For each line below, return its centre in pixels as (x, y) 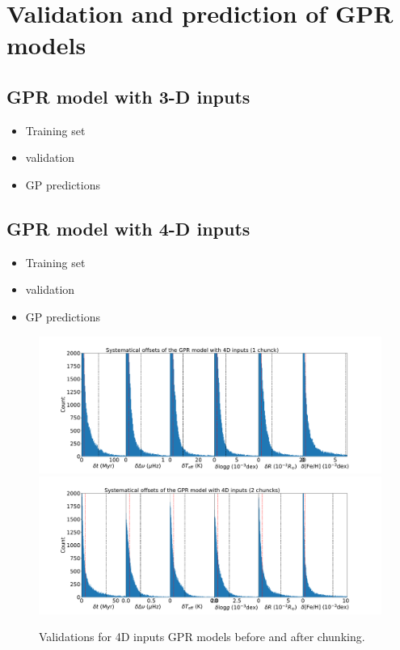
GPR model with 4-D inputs (128, 228)
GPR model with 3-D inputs (128, 96)
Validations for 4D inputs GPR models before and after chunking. (202, 637)
